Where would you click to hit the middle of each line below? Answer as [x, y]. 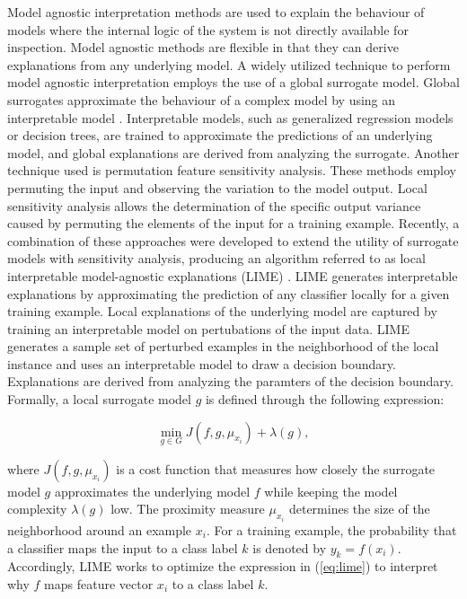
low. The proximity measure [188, 509]
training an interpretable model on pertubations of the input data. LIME [208, 328]
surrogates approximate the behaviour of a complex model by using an [202, 99]
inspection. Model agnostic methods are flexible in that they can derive [203, 47]
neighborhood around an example [100, 529]
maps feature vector [99, 583]
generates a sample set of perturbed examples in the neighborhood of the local [223, 346]
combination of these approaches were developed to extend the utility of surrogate [233, 240]
